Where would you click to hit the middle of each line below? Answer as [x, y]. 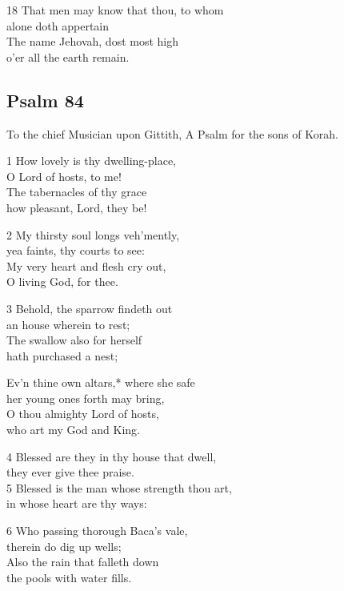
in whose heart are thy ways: [77, 503]
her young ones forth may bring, [86, 398]
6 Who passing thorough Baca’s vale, [97, 531]
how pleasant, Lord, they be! [77, 207]
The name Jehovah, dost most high [92, 41]
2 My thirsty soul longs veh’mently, [93, 234]
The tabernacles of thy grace [77, 192]
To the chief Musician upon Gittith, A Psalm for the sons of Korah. [172, 133]
